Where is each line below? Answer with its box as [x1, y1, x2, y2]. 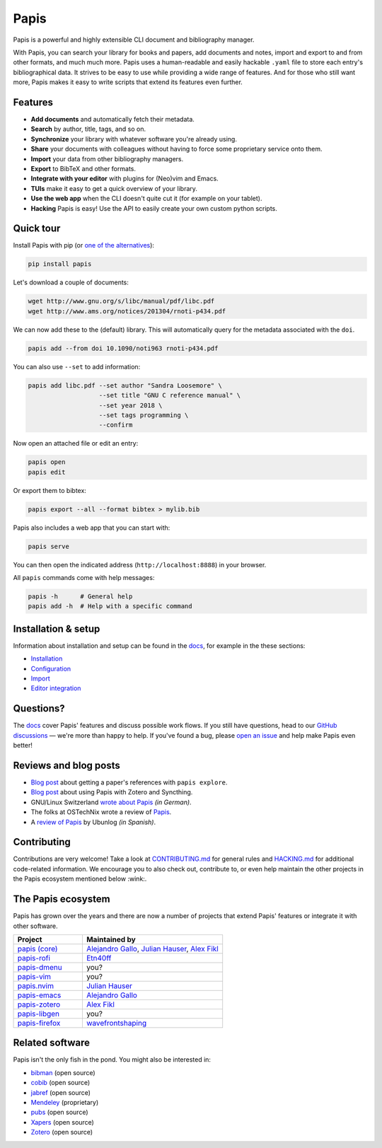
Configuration [30, 664, 71, 673]
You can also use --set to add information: [13, 362, 141, 371]
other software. [13, 922, 58, 930]
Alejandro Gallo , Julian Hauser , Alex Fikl [86, 944, 219, 953]
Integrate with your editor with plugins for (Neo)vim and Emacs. [30, 174, 219, 183]
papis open [28, 458, 66, 466]
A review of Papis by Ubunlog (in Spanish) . [30, 818, 156, 826]
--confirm [98, 421, 133, 429]
